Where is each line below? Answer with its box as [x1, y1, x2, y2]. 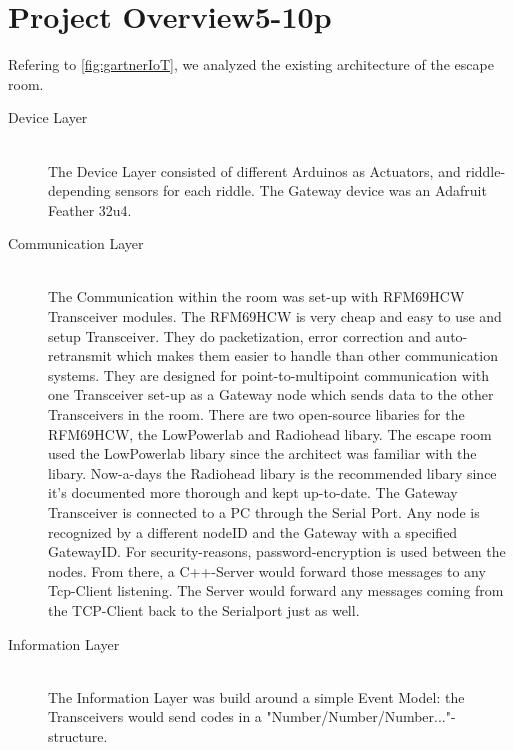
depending [48, 180, 111, 201]
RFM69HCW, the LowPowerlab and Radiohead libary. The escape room [48, 423, 492, 444]
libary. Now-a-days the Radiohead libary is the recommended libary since [48, 462, 497, 483]
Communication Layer [8, 233, 144, 254]
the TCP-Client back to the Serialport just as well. [48, 599, 360, 620]
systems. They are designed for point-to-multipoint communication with [48, 364, 489, 385]
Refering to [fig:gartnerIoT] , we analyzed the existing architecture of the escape [8, 54, 494, 75]
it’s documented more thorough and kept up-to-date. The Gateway [48, 482, 458, 503]
